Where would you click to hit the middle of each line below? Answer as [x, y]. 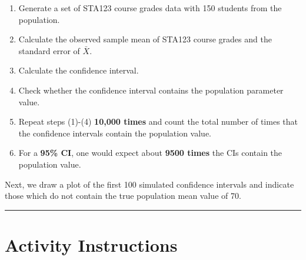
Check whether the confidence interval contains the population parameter [151, 90]
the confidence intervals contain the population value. [115, 133]
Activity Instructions [91, 244]
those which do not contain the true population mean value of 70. [123, 196]
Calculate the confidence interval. [79, 70]
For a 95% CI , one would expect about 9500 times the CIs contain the [150, 153]
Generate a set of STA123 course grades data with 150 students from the [150, 8]
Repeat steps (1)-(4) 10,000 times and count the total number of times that [158, 121]
